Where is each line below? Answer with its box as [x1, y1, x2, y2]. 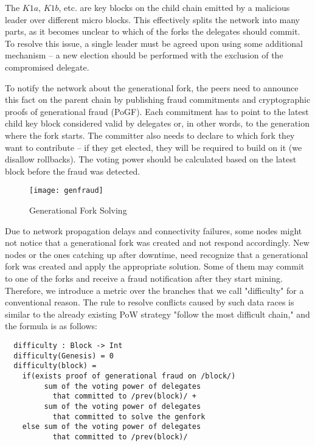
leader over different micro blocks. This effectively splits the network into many [5, 13, 300, 26]
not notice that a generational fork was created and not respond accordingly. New [5, 236, 310, 249]
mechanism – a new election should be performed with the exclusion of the [5, 49, 283, 61]
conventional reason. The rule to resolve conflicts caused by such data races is [5, 296, 294, 308]
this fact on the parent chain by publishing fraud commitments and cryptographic [5, 93, 311, 106]
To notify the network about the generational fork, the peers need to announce [5, 81, 299, 94]
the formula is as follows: [5, 319, 97, 332]
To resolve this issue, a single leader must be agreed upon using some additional [5, 37, 303, 49]
